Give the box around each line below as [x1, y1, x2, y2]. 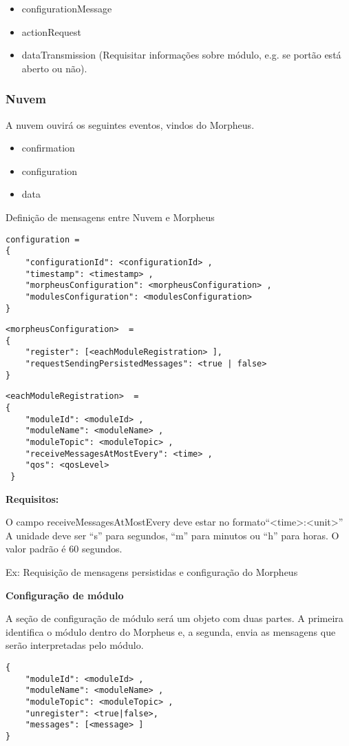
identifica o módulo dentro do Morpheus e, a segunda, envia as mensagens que [6, 624, 336, 639]
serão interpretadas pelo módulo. [6, 638, 144, 652]
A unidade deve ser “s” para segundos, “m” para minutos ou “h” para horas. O [6, 528, 339, 542]
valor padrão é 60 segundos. [6, 541, 123, 556]
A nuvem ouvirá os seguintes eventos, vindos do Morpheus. [6, 117, 255, 132]
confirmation [21, 141, 75, 155]
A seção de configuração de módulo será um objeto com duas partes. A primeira [6, 611, 343, 625]
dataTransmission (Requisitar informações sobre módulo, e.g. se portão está [21, 48, 341, 62]
